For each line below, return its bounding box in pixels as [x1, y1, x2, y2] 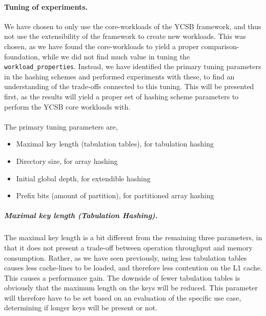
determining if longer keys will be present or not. [4, 302, 157, 313]
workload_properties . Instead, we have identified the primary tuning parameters [4, 61, 261, 72]
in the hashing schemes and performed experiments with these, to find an [4, 71, 235, 81]
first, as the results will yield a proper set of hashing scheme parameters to [4, 91, 239, 102]
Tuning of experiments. [4, 1, 88, 12]
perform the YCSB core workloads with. [4, 101, 131, 112]
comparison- [201, 40, 239, 51]
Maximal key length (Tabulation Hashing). [4, 210, 158, 221]
